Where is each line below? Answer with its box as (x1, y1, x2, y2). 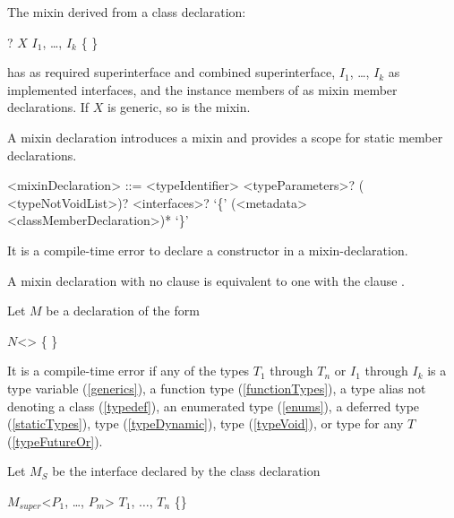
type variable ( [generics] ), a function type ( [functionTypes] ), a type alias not (7, 378, 426, 397)
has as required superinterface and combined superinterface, (7, 63, 336, 82)
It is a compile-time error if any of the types (7, 361, 250, 380)
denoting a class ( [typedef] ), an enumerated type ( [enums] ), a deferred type (7, 396, 420, 415)
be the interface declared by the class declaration (52, 462, 321, 480)
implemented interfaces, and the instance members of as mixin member (7, 80, 398, 99)
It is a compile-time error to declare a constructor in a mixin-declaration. (7, 240, 408, 259)
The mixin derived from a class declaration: (7, 3, 246, 21)
